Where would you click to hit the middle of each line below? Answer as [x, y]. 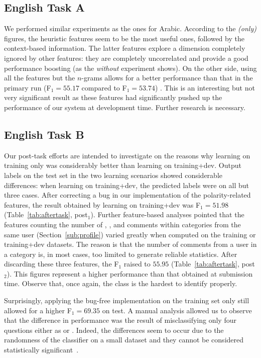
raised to [137, 264]
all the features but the [40, 78]
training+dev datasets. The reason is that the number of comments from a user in [130, 244]
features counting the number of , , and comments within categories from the [122, 224]
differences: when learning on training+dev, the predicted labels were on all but [127, 185]
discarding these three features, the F [61, 264]
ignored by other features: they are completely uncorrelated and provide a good [126, 58]
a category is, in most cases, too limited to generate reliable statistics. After [121, 254]
